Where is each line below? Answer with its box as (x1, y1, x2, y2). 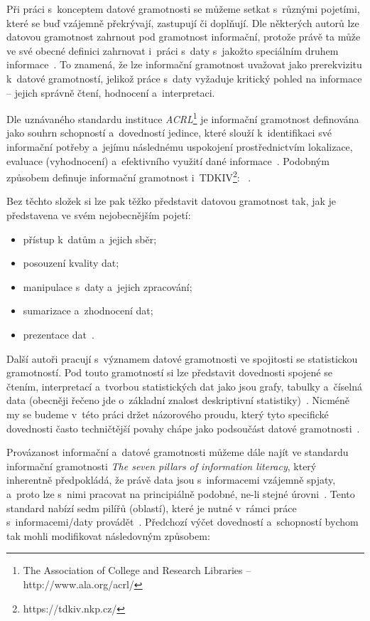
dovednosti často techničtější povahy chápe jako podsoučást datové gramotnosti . (6, 420, 360, 435)
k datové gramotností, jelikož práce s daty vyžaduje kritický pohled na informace (6, 70, 362, 85)
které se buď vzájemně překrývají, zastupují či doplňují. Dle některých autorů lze (6, 15, 359, 30)
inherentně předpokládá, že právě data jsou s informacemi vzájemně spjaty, (6, 472, 336, 487)
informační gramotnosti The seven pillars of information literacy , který (6, 458, 317, 473)
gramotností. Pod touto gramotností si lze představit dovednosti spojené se (6, 365, 332, 380)
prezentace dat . (23, 327, 94, 341)
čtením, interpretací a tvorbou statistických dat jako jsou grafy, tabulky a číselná (6, 378, 363, 393)
